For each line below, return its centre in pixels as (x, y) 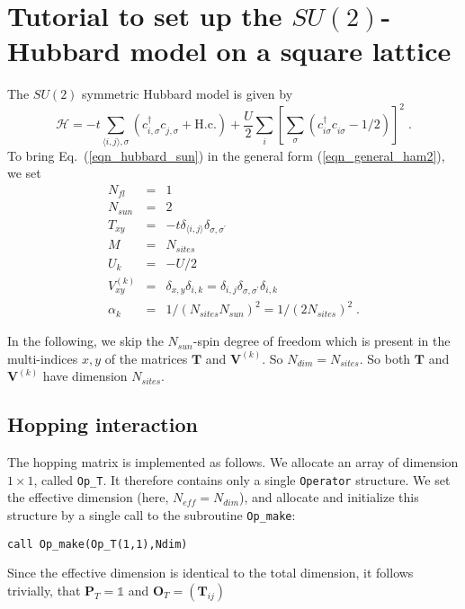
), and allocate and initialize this (329, 497)
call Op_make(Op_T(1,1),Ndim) (98, 544)
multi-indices (43, 358)
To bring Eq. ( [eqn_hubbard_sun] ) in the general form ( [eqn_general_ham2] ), (226, 155)
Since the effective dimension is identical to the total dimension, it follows (210, 573)
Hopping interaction (103, 424)
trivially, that (44, 590)
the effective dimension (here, (88, 497)
